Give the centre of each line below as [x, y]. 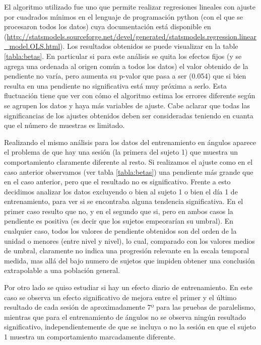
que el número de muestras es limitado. [64, 125]
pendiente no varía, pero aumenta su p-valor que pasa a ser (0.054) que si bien [125, 76]
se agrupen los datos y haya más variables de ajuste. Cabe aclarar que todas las [127, 105]
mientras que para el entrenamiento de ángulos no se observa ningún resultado [125, 317]
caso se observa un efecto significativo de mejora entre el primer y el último [120, 297]
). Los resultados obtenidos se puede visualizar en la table [149, 46]
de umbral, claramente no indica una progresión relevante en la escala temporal [127, 251]
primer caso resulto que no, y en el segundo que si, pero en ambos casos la [119, 211]
